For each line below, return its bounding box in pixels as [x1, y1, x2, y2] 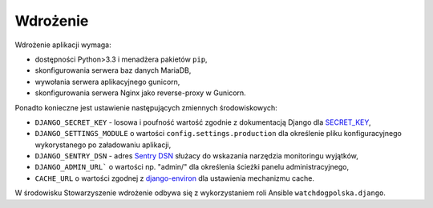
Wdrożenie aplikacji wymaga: [14, 40, 111, 50]
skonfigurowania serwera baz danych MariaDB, [34, 66, 192, 75]
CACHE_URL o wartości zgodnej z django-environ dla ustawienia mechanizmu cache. [34, 173, 314, 183]
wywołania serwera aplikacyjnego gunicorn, [34, 77, 180, 86]
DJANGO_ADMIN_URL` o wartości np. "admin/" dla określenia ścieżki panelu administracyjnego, [34, 162, 349, 172]
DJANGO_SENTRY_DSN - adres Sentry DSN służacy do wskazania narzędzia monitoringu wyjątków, [34, 151, 358, 161]
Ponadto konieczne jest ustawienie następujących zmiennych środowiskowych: [14, 102, 277, 112]
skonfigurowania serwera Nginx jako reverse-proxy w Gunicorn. [34, 88, 246, 98]
